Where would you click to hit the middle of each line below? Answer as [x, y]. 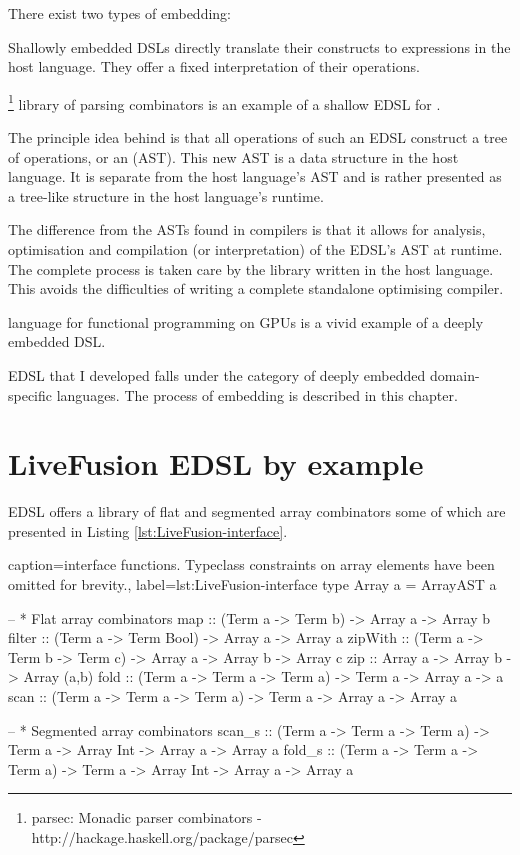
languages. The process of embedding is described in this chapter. [257, 394]
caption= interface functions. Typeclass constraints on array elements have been [251, 564]
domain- [454, 374]
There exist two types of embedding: [120, 13]
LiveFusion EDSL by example [216, 463]
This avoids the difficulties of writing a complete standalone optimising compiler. [256, 288]
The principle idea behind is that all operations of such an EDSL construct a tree [258, 137]
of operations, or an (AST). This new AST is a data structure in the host [233, 156]
